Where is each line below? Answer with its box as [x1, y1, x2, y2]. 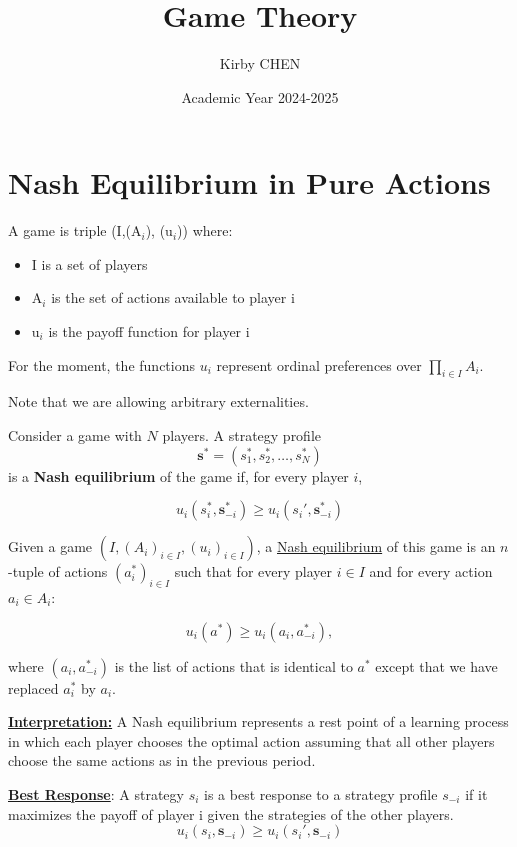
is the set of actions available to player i [51, 287, 295, 308]
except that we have [375, 655, 498, 676]
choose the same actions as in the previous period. [8, 750, 316, 771]
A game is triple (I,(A [8, 220, 142, 241]
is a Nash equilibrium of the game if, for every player [8, 465, 349, 486]
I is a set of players [31, 253, 148, 274]
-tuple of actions [8, 561, 108, 582]
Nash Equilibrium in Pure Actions [8, 162, 491, 203]
